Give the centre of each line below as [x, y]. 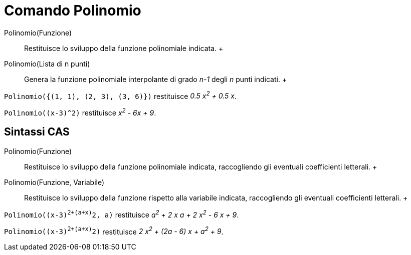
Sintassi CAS [37, 132]
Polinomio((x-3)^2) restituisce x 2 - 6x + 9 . [80, 112]
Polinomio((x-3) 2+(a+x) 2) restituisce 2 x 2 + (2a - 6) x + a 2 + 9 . [114, 231]
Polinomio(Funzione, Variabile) [54, 182]
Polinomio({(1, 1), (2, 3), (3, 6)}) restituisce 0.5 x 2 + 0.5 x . [120, 95]
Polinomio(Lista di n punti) [47, 63]
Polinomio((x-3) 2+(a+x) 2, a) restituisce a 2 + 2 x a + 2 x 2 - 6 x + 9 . [122, 214]
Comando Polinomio [73, 10]
